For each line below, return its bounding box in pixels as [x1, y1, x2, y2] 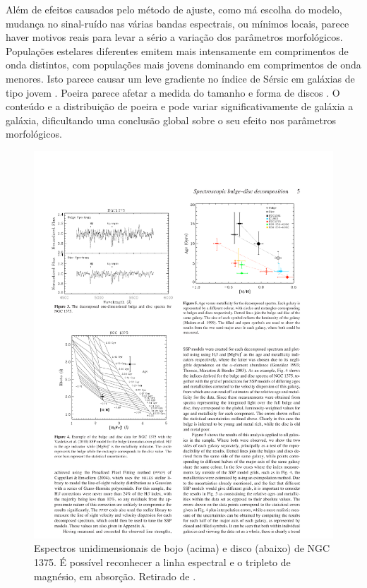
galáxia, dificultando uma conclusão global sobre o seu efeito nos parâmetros [6, 112, 336, 127]
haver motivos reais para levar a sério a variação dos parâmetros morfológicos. [6, 30, 343, 44]
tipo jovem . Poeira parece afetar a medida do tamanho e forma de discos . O [6, 85, 340, 100]
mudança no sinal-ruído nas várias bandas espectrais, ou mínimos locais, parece [6, 16, 349, 30]
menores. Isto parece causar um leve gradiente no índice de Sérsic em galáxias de [6, 71, 355, 85]
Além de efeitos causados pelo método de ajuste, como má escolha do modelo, [6, 2, 342, 16]
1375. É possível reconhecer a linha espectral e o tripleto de [34, 555, 291, 570]
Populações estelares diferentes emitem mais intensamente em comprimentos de [6, 43, 349, 58]
